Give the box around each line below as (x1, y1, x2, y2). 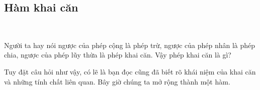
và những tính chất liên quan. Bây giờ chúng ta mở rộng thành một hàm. (4, 76, 230, 86)
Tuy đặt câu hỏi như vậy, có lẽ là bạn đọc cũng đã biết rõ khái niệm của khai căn (4, 66, 256, 76)
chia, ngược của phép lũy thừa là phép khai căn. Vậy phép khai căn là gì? (4, 49, 231, 60)
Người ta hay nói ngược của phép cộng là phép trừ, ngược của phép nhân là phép (4, 39, 255, 50)
